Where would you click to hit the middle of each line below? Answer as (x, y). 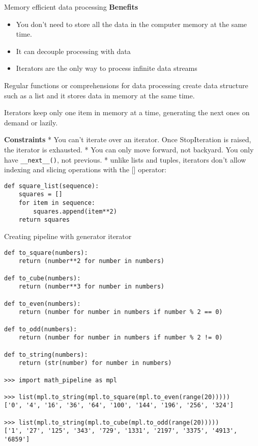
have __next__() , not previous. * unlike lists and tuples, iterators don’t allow (125, 159)
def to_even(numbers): (42, 304)
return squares (44, 220)
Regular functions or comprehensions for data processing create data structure (126, 85)
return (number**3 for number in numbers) (91, 287)
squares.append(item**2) (75, 211)
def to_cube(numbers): (42, 278)
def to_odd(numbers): (41, 329)
